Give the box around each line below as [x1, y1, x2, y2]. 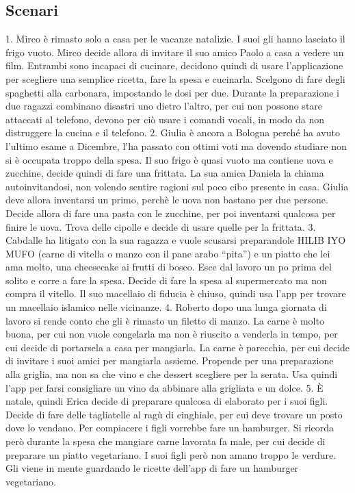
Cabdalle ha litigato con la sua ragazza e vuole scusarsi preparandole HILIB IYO [5, 233, 346, 247]
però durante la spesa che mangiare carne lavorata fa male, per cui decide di [5, 434, 326, 448]
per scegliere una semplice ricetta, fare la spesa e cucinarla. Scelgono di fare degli [5, 71, 345, 86]
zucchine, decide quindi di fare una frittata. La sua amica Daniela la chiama [5, 166, 324, 180]
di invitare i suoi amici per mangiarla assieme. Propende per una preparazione [5, 353, 334, 368]
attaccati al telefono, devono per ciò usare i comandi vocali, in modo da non [5, 112, 325, 126]
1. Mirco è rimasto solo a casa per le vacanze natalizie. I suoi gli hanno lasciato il [5, 31, 345, 46]
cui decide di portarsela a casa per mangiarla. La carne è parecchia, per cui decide [5, 340, 350, 354]
